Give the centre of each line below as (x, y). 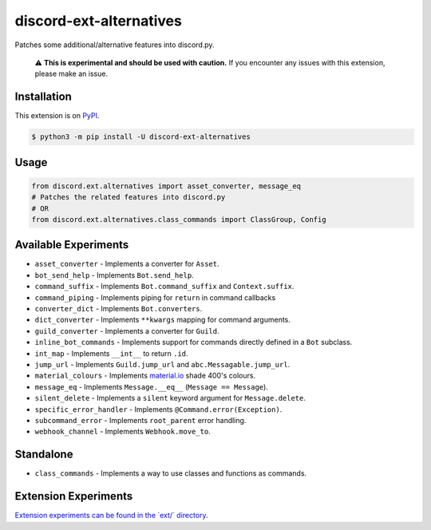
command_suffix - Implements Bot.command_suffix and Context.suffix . (164, 287)
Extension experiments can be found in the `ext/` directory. (111, 516)
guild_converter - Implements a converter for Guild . (127, 330)
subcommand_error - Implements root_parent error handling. (140, 420)
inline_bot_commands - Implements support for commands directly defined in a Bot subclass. (194, 342)
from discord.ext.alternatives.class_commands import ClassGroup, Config (179, 219)
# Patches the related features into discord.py (129, 197)
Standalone (44, 455)
